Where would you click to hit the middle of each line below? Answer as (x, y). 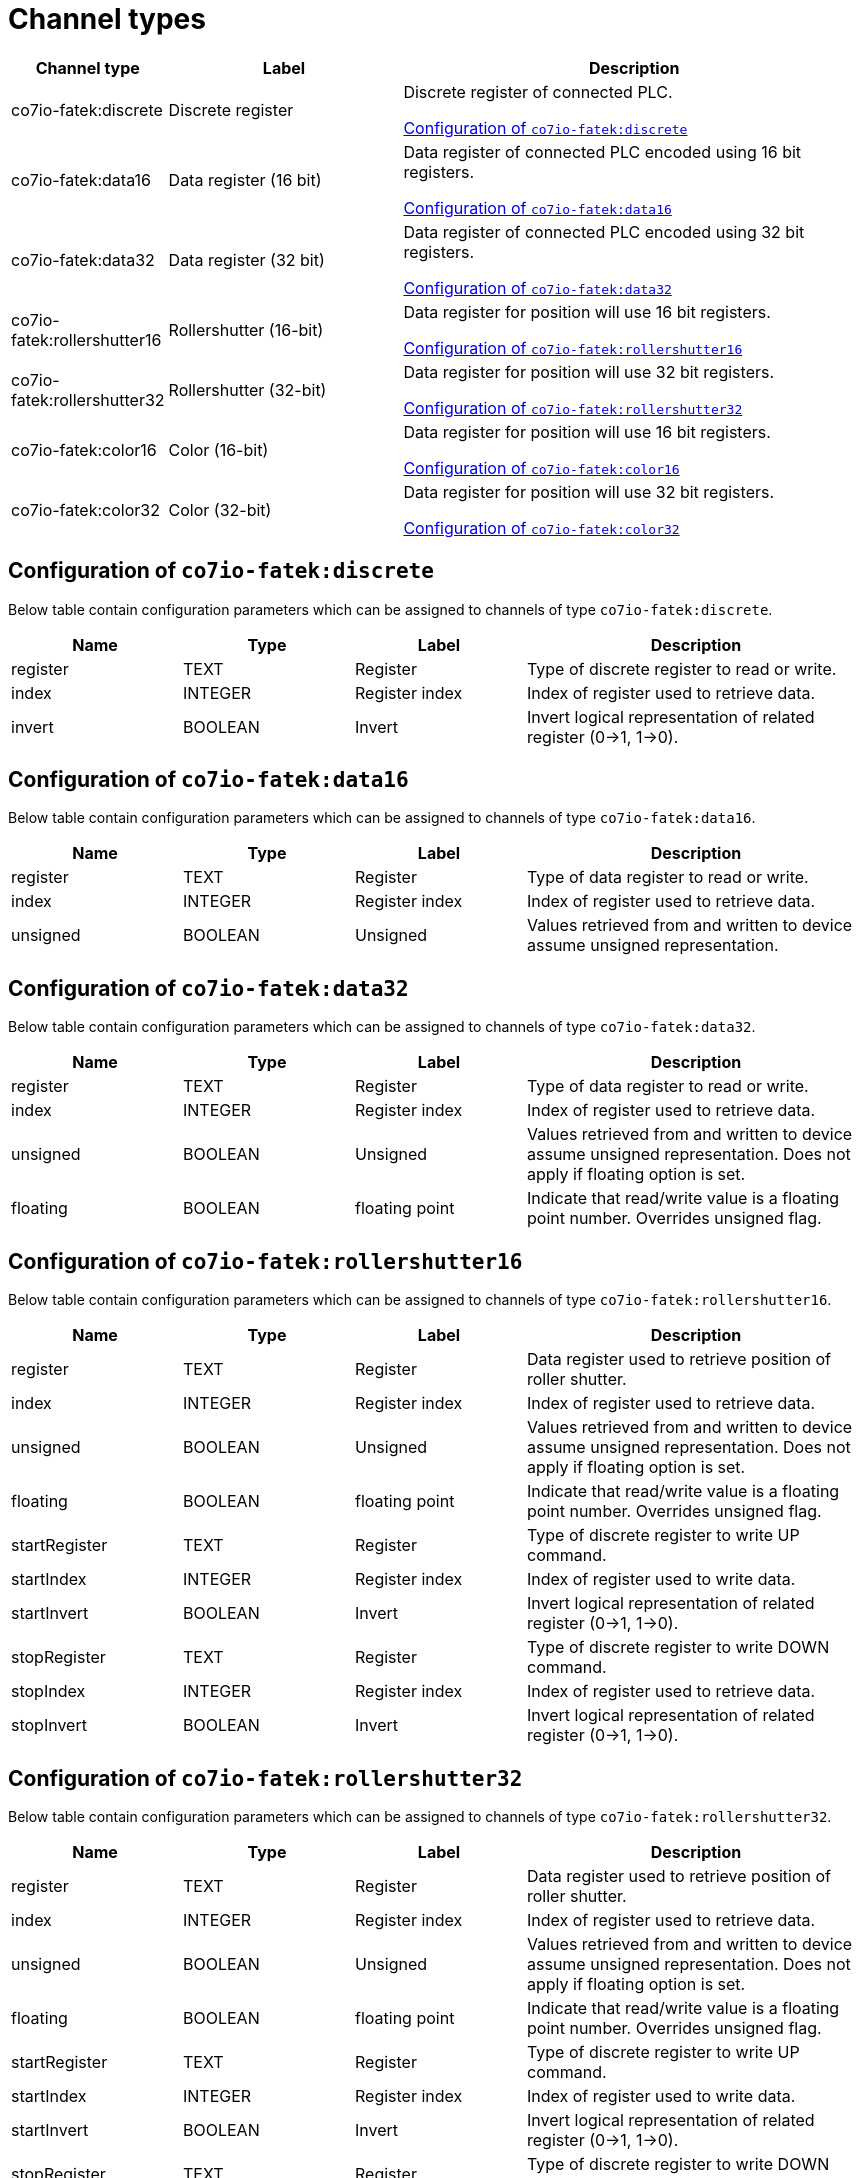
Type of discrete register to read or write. (682, 668)
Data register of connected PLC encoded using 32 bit (604, 231)
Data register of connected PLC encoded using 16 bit (602, 151)
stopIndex (48, 1691)
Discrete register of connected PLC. (538, 91)
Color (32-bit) (220, 509)
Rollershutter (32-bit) (247, 389)
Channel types (107, 19)
